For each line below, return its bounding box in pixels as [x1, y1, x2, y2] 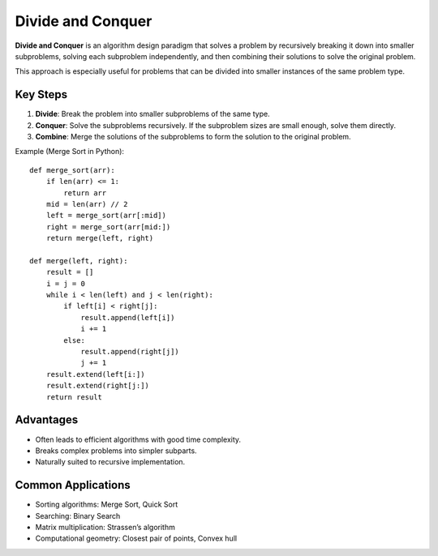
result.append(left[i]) [80, 313, 175, 322]
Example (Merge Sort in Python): [15, 147, 125, 156]
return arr [63, 188, 107, 198]
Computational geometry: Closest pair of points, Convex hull [35, 533, 238, 543]
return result [45, 392, 103, 401]
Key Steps [15, 88, 68, 101]
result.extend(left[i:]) [45, 370, 145, 379]
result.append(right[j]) [80, 347, 180, 357]
